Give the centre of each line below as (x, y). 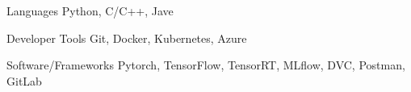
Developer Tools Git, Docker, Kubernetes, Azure (127, 38)
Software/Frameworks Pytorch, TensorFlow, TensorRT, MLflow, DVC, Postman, (206, 65)
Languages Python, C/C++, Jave (90, 10)
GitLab (24, 80)
